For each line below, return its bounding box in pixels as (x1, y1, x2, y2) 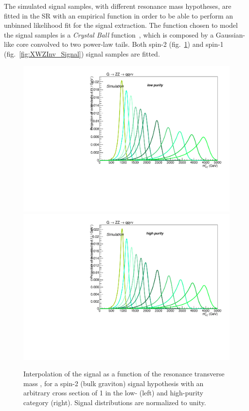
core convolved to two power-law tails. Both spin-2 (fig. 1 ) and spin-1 (16, 39, 224, 49)
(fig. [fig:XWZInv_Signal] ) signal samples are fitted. (4, 48, 160, 59)
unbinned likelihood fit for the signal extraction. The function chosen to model (4, 20, 238, 30)
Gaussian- (215, 29, 245, 39)
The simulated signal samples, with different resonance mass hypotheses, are (4, 1, 231, 11)
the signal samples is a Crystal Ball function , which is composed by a (4, 29, 214, 39)
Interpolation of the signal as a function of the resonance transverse (23, 369, 225, 379)
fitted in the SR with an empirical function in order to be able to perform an (4, 10, 233, 20)
